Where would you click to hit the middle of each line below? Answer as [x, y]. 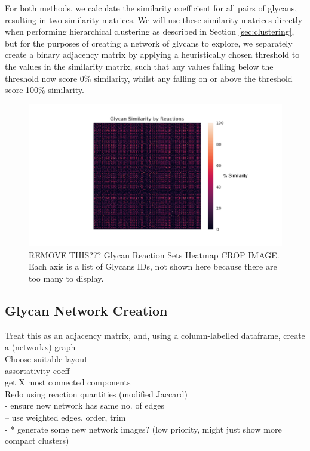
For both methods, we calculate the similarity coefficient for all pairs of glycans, [151, 8]
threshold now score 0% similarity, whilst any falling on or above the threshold [149, 78]
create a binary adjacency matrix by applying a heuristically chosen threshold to [152, 55]
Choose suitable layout [46, 359]
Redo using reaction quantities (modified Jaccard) [96, 393]
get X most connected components [68, 382]
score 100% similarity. [44, 90]
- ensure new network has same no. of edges [85, 405]
